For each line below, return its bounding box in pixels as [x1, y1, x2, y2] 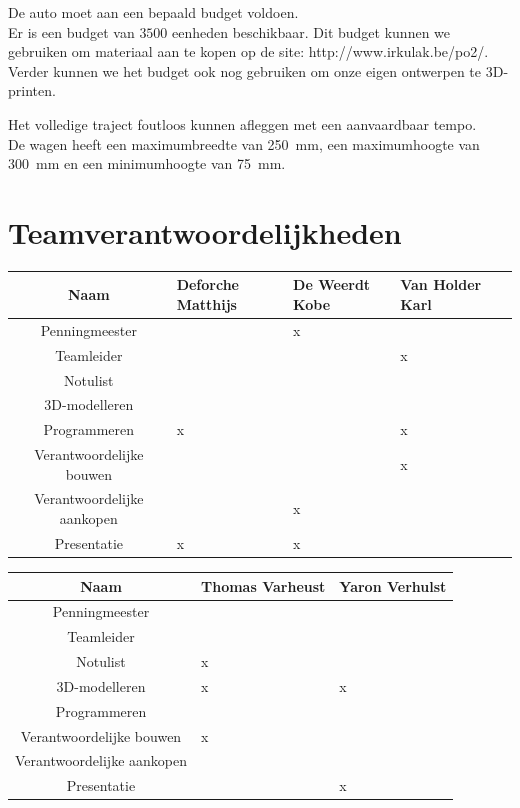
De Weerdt [293, 274, 371, 295]
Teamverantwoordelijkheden [8, 211, 402, 252]
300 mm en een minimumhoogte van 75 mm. [8, 153, 286, 174]
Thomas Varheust [201, 575, 326, 596]
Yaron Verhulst [339, 575, 447, 596]
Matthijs [176, 293, 237, 314]
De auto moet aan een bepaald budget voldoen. [8, 2, 299, 22]
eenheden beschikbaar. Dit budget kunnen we [172, 21, 451, 42]
